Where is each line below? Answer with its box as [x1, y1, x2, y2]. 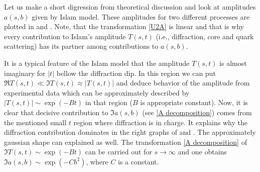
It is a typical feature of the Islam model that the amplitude [4, 57, 190, 68]
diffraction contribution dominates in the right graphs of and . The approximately [4, 127, 256, 137]
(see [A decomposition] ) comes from [142, 107, 252, 117]
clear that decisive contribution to [4, 107, 108, 117]
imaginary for [4, 67, 46, 78]
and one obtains [178, 146, 227, 157]
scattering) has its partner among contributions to [4, 41, 159, 51]
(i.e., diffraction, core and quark [156, 31, 254, 41]
